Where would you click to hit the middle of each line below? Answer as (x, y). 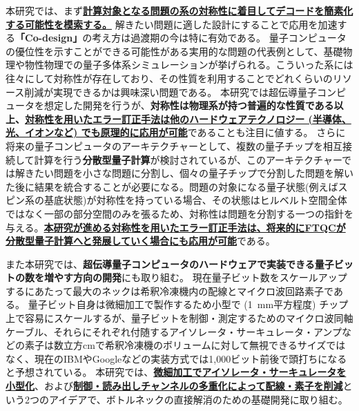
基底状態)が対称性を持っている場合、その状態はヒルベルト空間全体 (195, 200)
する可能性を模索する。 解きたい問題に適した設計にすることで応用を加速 (172, 24)
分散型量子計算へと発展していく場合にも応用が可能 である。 (140, 241)
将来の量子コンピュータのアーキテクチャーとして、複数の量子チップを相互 (174, 145)
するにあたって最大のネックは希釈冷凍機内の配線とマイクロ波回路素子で (169, 290)
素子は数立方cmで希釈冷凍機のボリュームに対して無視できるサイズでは (185, 345)
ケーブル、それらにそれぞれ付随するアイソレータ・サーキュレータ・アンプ (174, 331)
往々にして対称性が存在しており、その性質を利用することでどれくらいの (169, 78)
